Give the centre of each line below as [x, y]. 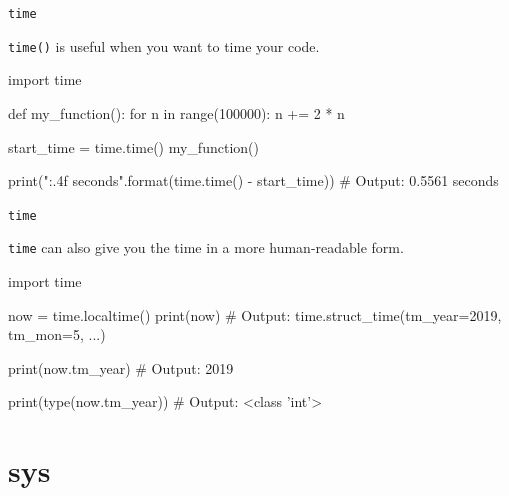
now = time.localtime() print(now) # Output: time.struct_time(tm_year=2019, [255, 314]
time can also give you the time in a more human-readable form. [206, 247]
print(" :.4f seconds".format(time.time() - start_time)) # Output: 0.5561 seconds [253, 180]
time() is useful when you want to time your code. [164, 45]
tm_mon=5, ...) [57, 334]
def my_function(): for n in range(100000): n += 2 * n [176, 112]
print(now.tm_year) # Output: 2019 [121, 367]
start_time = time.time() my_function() [133, 146]
